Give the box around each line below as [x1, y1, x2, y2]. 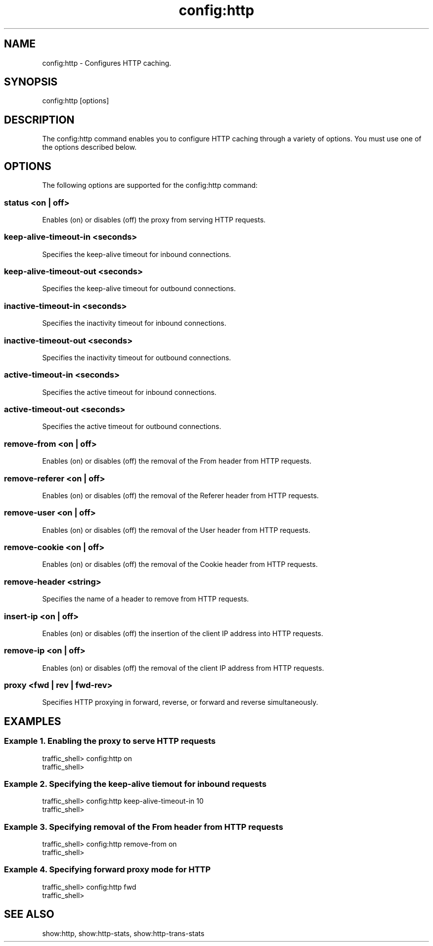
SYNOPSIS [4, 76, 58, 88]
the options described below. [42, 143, 137, 152]
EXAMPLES [4, 715, 61, 728]
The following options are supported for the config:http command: [42, 181, 258, 190]
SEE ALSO [4, 908, 54, 921]
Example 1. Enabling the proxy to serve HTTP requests [4, 736, 216, 746]
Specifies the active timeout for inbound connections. [42, 387, 216, 396]
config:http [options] [42, 96, 109, 105]
